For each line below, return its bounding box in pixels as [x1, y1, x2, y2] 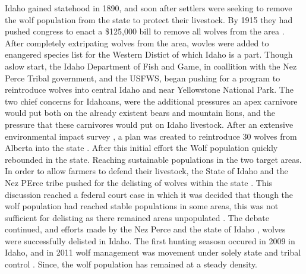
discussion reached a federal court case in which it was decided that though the [5, 188, 294, 200]
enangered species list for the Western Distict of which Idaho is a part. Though [5, 48, 293, 61]
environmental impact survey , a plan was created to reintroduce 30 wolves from [5, 130, 297, 142]
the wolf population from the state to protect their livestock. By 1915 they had [5, 13, 293, 26]
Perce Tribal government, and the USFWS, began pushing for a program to [5, 71, 280, 84]
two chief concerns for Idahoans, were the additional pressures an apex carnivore [5, 95, 298, 107]
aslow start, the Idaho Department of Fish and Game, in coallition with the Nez [5, 59, 297, 72]
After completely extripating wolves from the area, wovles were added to [5, 36, 269, 49]
